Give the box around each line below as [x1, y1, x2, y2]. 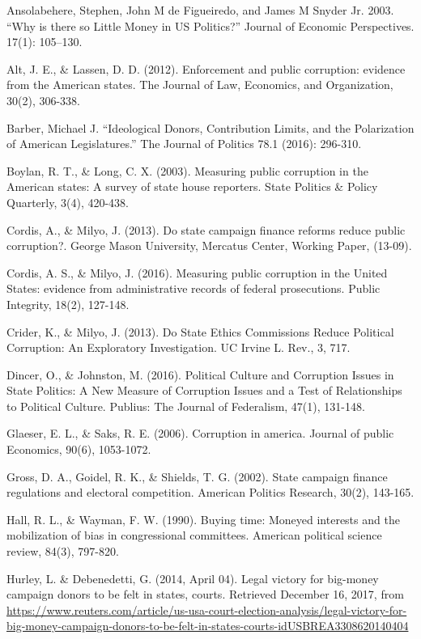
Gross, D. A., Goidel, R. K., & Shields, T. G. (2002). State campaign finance [6, 468, 388, 485]
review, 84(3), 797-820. [6, 543, 119, 560]
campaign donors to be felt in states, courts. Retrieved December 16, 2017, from [6, 586, 404, 603]
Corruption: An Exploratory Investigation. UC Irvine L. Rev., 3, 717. [6, 339, 351, 356]
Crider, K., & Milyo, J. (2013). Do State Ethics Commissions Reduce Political [6, 323, 394, 340]
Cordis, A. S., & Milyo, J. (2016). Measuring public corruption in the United [6, 264, 388, 281]
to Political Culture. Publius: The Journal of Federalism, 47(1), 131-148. [6, 397, 365, 414]
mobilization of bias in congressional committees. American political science [6, 527, 382, 544]
